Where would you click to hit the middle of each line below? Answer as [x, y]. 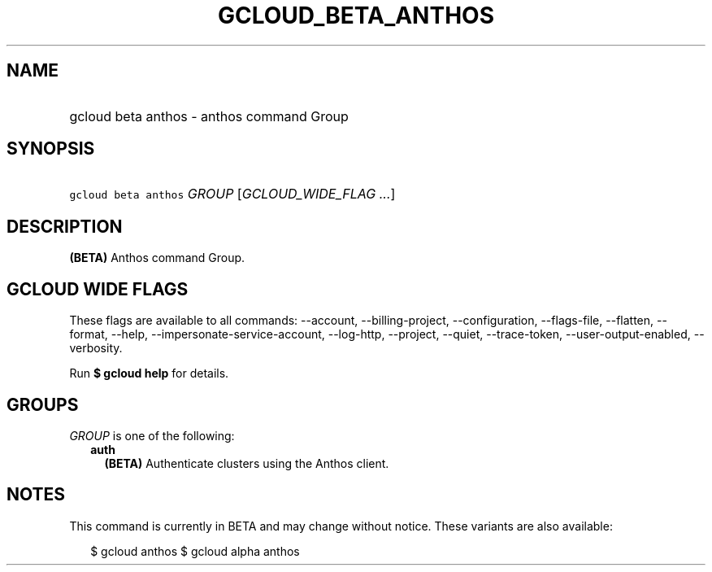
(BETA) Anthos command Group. [157, 258]
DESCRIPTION [65, 226]
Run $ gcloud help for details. [149, 373]
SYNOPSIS [51, 149]
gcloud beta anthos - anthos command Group [209, 116]
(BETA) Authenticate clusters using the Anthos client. [247, 463]
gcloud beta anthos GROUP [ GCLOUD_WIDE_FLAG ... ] [232, 194]
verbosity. [96, 348]
